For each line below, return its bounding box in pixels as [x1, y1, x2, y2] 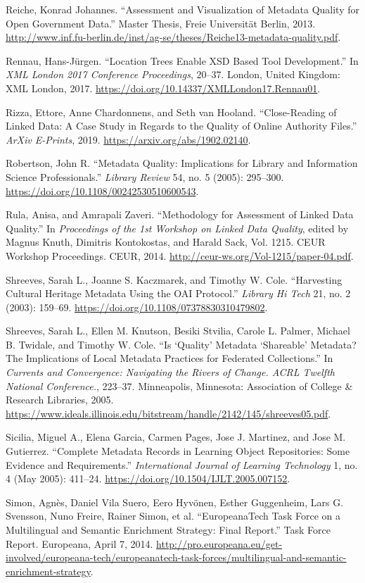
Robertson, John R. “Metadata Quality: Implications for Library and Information [6, 156, 358, 170]
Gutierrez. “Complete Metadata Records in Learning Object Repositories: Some [6, 444, 350, 458]
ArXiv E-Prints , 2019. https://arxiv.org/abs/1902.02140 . [6, 132, 251, 146]
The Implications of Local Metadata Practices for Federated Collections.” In [6, 351, 333, 365]
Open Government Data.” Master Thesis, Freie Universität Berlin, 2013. [6, 15, 316, 30]
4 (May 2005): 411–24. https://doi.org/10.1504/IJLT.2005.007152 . [6, 471, 290, 486]
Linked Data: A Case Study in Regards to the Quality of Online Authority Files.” [6, 118, 357, 133]
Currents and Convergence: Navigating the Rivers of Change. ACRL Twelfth [6, 365, 335, 380]
